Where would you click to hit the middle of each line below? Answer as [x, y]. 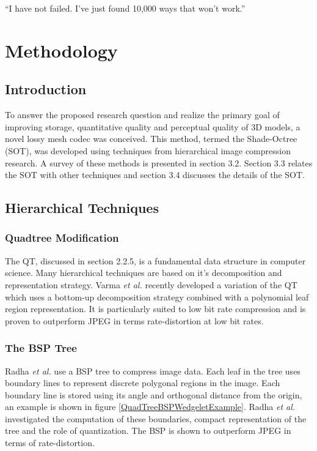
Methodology [61, 50]
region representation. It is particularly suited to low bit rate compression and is [155, 309]
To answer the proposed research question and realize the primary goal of [142, 115]
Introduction [46, 89]
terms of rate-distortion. [50, 443]
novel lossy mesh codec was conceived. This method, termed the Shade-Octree [151, 139]
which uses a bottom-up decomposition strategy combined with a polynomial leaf [157, 296]
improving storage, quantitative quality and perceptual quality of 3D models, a [153, 126]
